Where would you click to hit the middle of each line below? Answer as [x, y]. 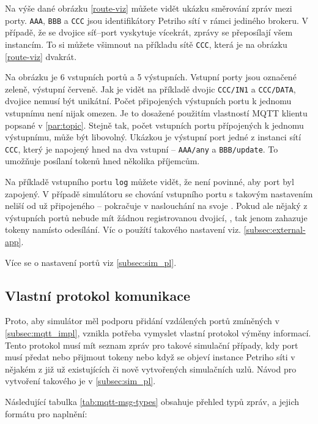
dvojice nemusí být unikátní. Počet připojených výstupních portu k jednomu [148, 101]
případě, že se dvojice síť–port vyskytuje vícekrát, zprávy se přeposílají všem [149, 32]
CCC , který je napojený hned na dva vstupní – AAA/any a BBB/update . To [142, 149]
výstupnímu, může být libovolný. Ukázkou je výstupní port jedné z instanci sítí [153, 137]
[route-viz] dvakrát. [41, 56]
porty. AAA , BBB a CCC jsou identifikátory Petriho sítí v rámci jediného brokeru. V [157, 20]
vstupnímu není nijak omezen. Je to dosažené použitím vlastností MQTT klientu [156, 112]
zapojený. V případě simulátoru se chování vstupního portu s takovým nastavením [159, 193]
